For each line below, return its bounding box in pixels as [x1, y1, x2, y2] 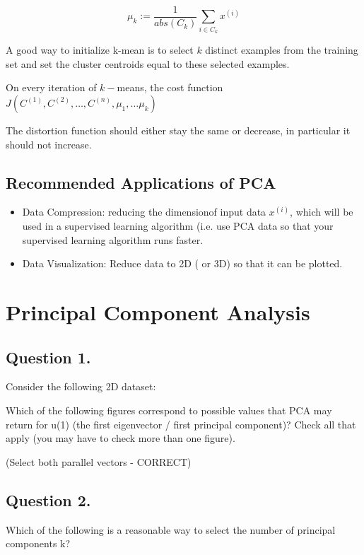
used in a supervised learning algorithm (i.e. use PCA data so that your [22, 218, 334, 233]
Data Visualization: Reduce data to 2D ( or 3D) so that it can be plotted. [22, 256, 343, 271]
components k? [6, 536, 71, 551]
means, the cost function [117, 80, 223, 95]
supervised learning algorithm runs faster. [22, 232, 204, 247]
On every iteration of [6, 80, 97, 95]
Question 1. [6, 346, 91, 368]
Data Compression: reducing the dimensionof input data [22, 204, 266, 219]
